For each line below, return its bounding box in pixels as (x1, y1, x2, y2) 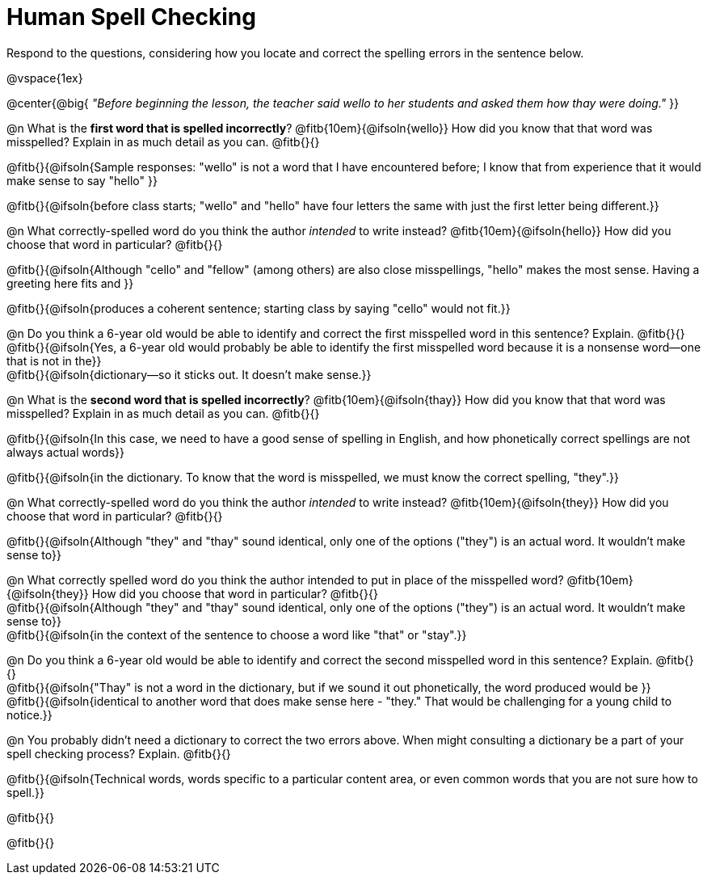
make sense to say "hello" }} (6, 173, 158, 188)
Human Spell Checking (6, 3, 256, 31)
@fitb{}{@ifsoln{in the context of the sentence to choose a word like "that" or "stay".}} (6, 627, 467, 642)
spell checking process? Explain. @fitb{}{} (6, 746, 231, 761)
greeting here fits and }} (6, 276, 134, 290)
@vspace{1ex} (6, 70, 83, 85)
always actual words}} (6, 445, 125, 459)
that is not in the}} (6, 353, 102, 368)
